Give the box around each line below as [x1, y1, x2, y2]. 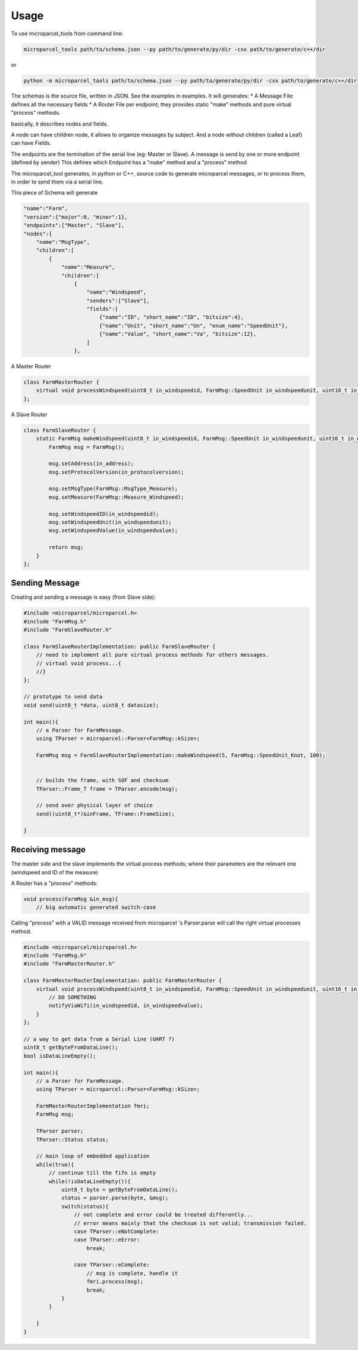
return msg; [48, 544, 84, 551]
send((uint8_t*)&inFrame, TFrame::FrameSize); [36, 810, 175, 817]
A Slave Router [11, 411, 48, 418]
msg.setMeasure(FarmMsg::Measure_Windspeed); [48, 494, 184, 500]
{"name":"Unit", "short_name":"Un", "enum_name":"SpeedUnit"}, [98, 322, 288, 329]
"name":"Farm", [23, 205, 68, 212]
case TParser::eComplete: [73, 1262, 150, 1268]
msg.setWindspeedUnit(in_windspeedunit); [48, 519, 172, 526]
